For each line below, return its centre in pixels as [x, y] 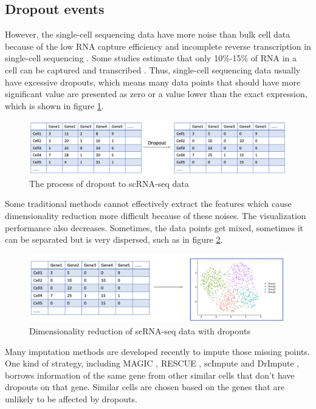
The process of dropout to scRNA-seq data [109, 183]
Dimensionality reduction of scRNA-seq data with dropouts [140, 330]
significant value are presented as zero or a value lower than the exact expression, [156, 94]
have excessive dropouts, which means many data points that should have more [153, 82]
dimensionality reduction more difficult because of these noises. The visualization [156, 215]
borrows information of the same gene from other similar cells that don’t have [150, 375]
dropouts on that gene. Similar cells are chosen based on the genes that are [145, 387]
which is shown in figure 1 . [54, 105]
